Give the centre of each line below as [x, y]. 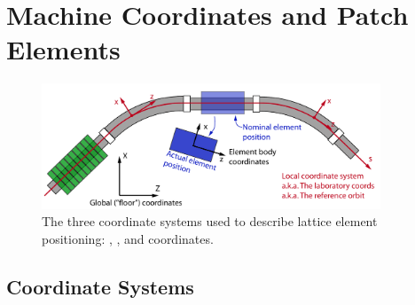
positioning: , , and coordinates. [128, 238]
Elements [63, 49]
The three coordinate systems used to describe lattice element [210, 221]
